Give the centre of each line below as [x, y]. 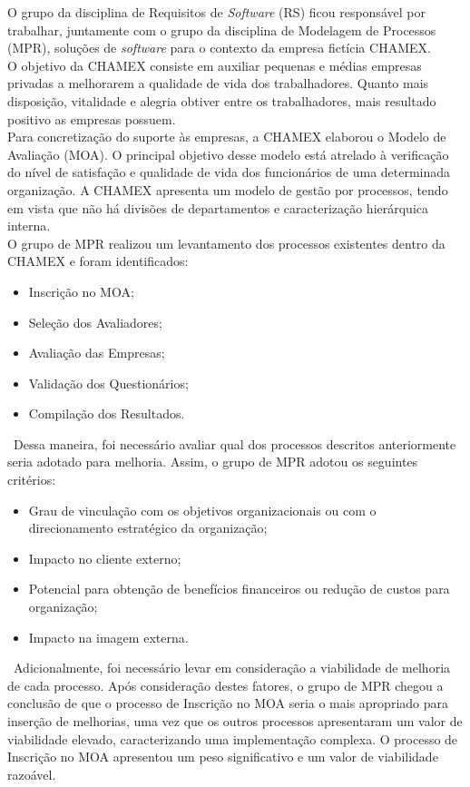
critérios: [32, 480]
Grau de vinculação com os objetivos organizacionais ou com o [202, 510]
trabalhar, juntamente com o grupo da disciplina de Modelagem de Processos [222, 30]
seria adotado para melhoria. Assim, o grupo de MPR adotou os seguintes [213, 462]
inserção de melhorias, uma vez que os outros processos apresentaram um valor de [235, 721]
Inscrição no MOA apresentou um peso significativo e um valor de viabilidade [223, 757]
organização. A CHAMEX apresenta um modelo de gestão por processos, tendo [228, 189]
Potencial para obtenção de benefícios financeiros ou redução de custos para [239, 589]
